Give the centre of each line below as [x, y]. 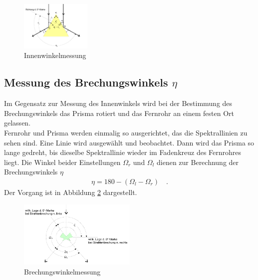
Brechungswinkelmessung [62, 271]
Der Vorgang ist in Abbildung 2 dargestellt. [71, 192]
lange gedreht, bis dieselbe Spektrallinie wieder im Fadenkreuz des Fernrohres [123, 152]
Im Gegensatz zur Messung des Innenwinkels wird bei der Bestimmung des [118, 103]
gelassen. [17, 123]
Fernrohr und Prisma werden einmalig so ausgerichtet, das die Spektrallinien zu [126, 132]
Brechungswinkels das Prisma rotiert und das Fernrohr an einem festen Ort [119, 113]
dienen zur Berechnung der [198, 162]
